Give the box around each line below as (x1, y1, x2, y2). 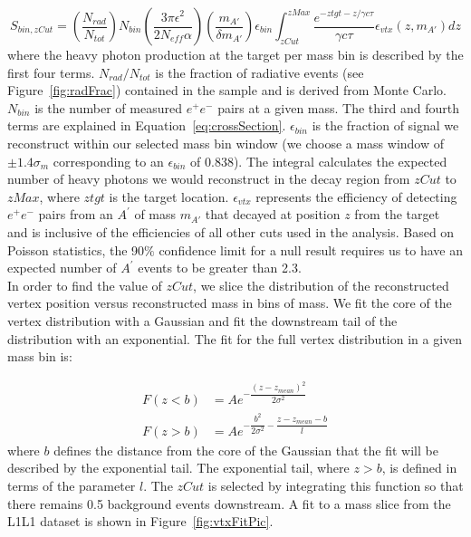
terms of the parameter (7, 475, 136, 494)
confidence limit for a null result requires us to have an (159, 240, 464, 259)
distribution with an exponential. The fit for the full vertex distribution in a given (7, 329, 463, 348)
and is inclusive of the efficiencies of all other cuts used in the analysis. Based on (7, 222, 455, 241)
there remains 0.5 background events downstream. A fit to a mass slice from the (7, 494, 451, 513)
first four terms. (7, 62, 95, 82)
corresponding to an (53, 151, 164, 170)
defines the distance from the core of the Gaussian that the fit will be (53, 440, 438, 459)
